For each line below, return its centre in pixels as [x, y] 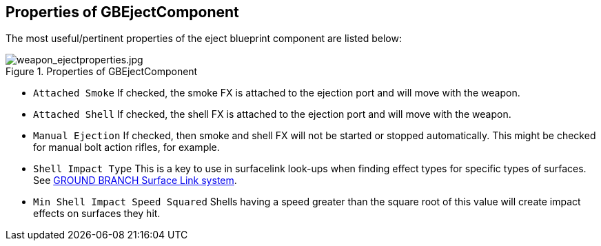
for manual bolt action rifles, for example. [126, 147]
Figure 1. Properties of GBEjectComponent [102, 72]
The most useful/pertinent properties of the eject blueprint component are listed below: [204, 39]
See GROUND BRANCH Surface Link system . [135, 181]
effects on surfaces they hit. [97, 214]
